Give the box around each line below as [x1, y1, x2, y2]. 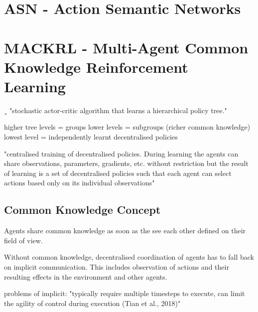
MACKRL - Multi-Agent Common [4, 37, 249, 57]
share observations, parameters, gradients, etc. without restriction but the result [4, 158, 249, 168]
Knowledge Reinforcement [4, 56, 188, 77]
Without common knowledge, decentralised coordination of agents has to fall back [4, 252, 254, 262]
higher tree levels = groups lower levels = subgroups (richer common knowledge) [4, 122, 251, 132]
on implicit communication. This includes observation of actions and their [4, 262, 229, 272]
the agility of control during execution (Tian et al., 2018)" [4, 298, 181, 308]
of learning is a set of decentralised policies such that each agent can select [4, 167, 232, 178]
